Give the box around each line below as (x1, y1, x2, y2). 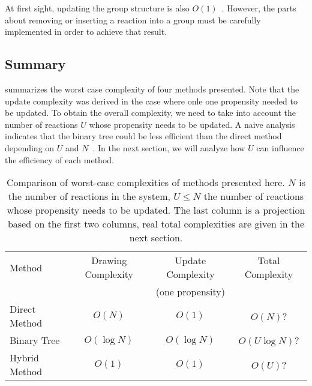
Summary (5, 55, 66, 73)
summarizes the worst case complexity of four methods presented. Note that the (5, 82, 299, 95)
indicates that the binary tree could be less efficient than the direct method (5, 130, 282, 142)
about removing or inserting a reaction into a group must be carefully (5, 13, 261, 26)
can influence (256, 141, 304, 154)
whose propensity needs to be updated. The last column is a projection (7, 203, 305, 217)
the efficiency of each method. (5, 153, 114, 166)
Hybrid (10, 351, 39, 365)
